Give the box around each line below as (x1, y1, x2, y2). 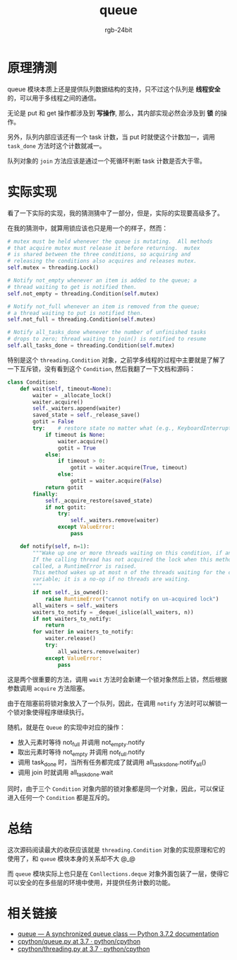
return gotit (44, 484, 83, 491)
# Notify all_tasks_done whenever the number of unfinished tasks (7, 328, 207, 336)
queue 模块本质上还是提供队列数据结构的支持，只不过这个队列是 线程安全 (7, 84, 221, 93)
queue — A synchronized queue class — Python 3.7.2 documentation (17, 930, 219, 938)
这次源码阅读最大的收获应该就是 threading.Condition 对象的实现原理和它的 (7, 845, 226, 854)
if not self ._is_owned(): (32, 589, 109, 596)
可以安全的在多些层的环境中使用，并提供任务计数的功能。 (7, 878, 174, 886)
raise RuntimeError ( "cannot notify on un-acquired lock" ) (44, 595, 219, 602)
